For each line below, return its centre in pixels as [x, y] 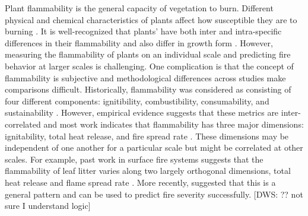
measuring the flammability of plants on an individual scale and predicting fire [148, 54]
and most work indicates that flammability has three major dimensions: [174, 124]
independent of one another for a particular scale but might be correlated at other [154, 147]
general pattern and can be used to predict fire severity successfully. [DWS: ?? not [154, 194]
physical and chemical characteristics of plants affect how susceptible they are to [151, 19]
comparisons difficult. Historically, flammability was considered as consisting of [148, 89]
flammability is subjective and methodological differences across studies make [145, 77]
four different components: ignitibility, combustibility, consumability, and [137, 101]
